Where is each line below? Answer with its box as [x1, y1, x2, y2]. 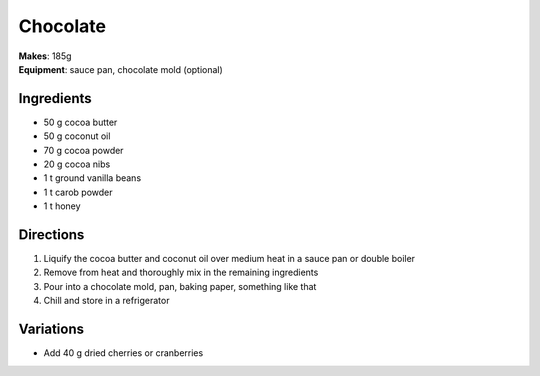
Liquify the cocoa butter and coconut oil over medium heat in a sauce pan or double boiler [43, 253, 415, 265]
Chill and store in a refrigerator [43, 295, 170, 307]
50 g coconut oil [43, 130, 111, 142]
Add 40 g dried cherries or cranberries [43, 347, 204, 359]
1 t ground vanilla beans [43, 172, 142, 184]
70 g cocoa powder [43, 144, 124, 156]
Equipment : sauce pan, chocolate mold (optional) [18, 63, 224, 75]
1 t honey [43, 200, 81, 212]
